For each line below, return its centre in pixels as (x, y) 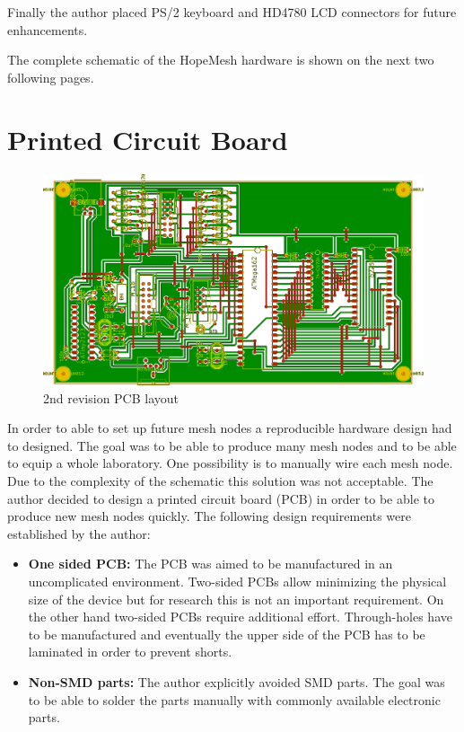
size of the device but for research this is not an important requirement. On (236, 599)
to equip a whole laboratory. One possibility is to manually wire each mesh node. (230, 463)
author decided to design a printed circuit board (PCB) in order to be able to (221, 498)
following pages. (51, 77)
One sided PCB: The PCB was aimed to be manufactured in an (210, 564)
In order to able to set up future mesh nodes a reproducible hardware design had (230, 428)
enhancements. (48, 29)
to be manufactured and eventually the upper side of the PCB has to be (227, 634)
